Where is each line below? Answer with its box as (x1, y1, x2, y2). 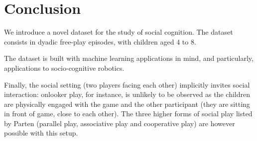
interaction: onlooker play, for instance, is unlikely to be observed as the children (4, 89, 251, 99)
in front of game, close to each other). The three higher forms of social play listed (4, 108, 253, 119)
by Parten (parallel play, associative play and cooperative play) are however (4, 118, 235, 128)
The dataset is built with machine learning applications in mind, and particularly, (4, 53, 254, 63)
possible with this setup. (4, 128, 78, 138)
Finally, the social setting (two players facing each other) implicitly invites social (4, 79, 250, 90)
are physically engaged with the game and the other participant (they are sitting (4, 98, 250, 109)
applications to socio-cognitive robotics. (4, 62, 125, 73)
